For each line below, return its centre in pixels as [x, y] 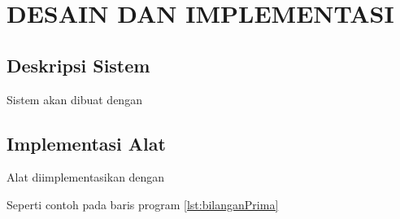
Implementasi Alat [86, 143]
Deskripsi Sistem [78, 65]
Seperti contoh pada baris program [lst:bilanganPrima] [143, 204]
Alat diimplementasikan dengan [86, 177]
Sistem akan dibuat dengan [74, 99]
